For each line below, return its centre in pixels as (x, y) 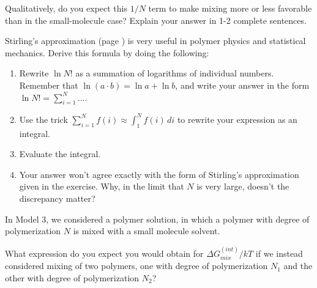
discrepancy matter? (57, 198)
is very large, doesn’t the (243, 186)
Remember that (49, 85)
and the (298, 266)
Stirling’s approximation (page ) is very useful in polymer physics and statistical (155, 41)
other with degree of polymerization (72, 277)
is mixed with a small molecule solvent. (147, 231)
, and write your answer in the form (242, 85)
